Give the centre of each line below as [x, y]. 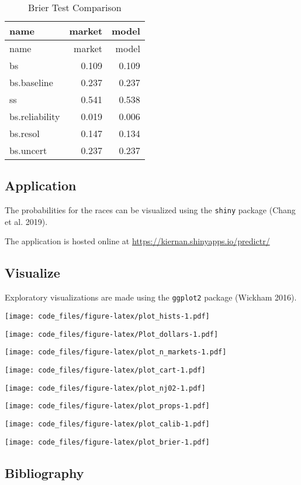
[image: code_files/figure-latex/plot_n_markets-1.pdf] [116, 352]
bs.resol [25, 133]
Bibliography [44, 472]
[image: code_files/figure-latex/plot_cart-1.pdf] [105, 370]
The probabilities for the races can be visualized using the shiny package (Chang [150, 210]
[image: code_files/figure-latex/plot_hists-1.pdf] [107, 316]
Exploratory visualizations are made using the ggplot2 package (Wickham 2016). [151, 297]
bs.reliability [35, 116]
